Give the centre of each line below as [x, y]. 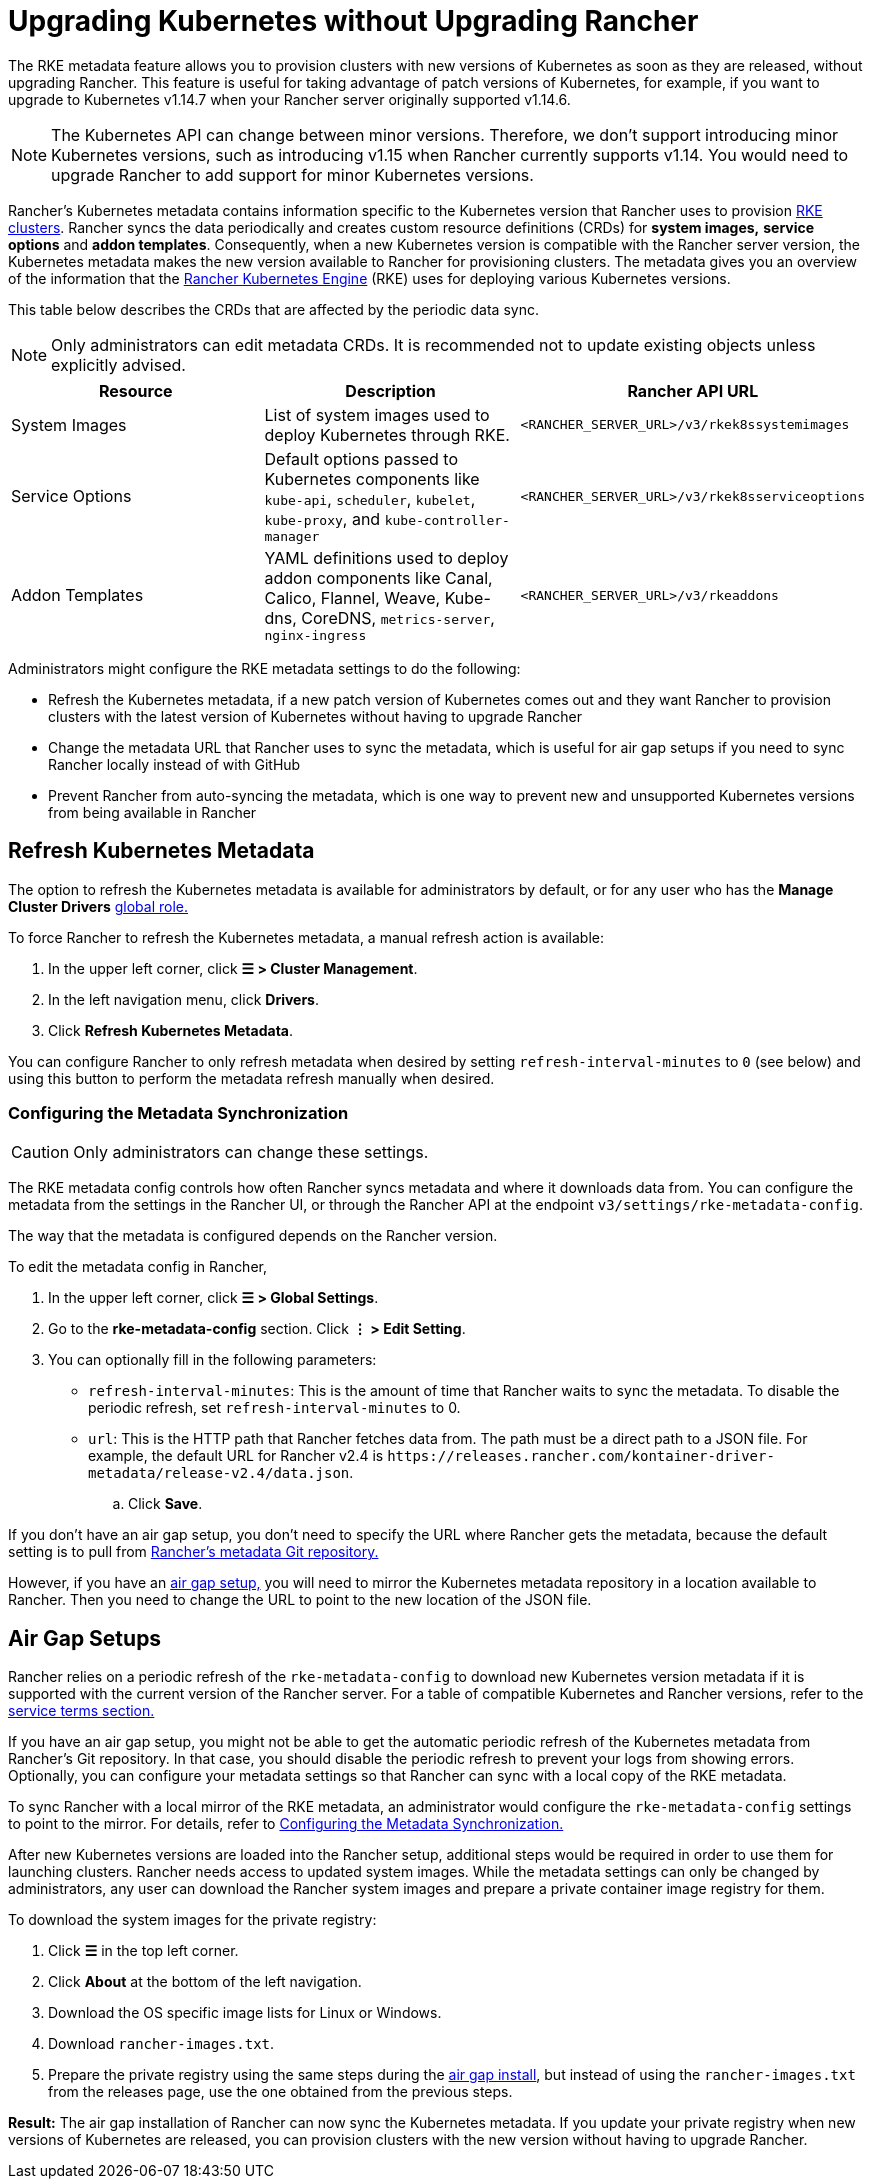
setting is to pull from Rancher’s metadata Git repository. [193, 1552]
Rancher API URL [693, 390]
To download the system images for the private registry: [192, 1920]
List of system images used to [377, 414]
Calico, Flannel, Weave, [352, 597]
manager [292, 536]
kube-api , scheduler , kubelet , [370, 498]
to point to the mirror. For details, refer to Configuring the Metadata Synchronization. [286, 1824]
